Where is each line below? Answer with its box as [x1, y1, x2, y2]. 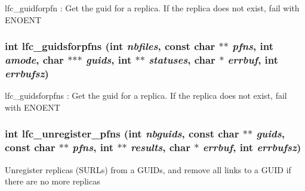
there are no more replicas [5, 175, 100, 187]
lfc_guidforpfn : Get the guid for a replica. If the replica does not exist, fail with [5, 2, 300, 14]
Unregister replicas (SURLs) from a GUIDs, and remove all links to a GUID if [5, 163, 291, 176]
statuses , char [149, 52, 215, 67]
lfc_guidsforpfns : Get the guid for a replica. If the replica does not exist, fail [5, 89, 287, 102]
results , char [131, 140, 190, 155]
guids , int [85, 52, 132, 67]
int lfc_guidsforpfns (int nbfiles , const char [5, 39, 215, 54]
